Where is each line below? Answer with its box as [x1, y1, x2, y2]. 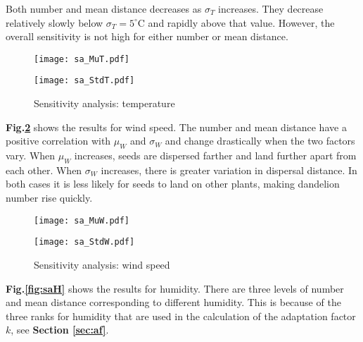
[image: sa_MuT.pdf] [34, 54, 130, 64]
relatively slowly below [6, 15, 103, 30]
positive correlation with [6, 133, 111, 148]
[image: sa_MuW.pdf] [34, 215, 130, 226]
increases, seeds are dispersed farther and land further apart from [74, 148, 357, 163]
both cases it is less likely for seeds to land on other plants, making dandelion [6, 176, 340, 191]
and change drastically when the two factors [165, 133, 355, 148]
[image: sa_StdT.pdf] [34, 75, 135, 86]
